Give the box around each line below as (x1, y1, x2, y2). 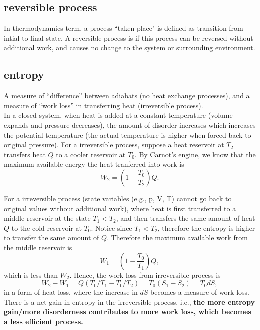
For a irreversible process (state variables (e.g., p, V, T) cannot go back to (4, 193, 232, 203)
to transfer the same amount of (4, 232, 99, 243)
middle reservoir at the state (4, 213, 91, 223)
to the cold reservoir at (11, 222, 82, 233)
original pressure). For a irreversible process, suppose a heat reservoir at (4, 139, 224, 150)
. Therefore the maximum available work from (107, 232, 248, 243)
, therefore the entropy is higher (157, 222, 255, 233)
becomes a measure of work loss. (150, 287, 249, 297)
